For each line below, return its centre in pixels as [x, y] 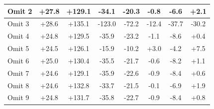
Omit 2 [20, 11]
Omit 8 [18, 85]
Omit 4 [18, 36]
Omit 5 [18, 48]
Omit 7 [18, 73]
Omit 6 [18, 60]
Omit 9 [18, 97]
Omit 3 [18, 24]
